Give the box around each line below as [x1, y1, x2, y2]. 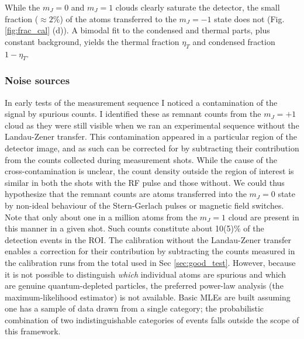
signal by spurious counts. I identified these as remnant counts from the [5, 108, 261, 120]
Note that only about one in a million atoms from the [5, 210, 198, 223]
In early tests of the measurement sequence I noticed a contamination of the [5, 96, 278, 108]
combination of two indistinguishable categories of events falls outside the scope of [5, 313, 299, 326]
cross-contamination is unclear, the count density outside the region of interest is [5, 165, 294, 177]
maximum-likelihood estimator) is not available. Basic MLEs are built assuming [5, 290, 291, 303]
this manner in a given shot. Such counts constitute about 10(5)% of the [5, 222, 264, 234]
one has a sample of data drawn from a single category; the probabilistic [5, 302, 264, 314]
